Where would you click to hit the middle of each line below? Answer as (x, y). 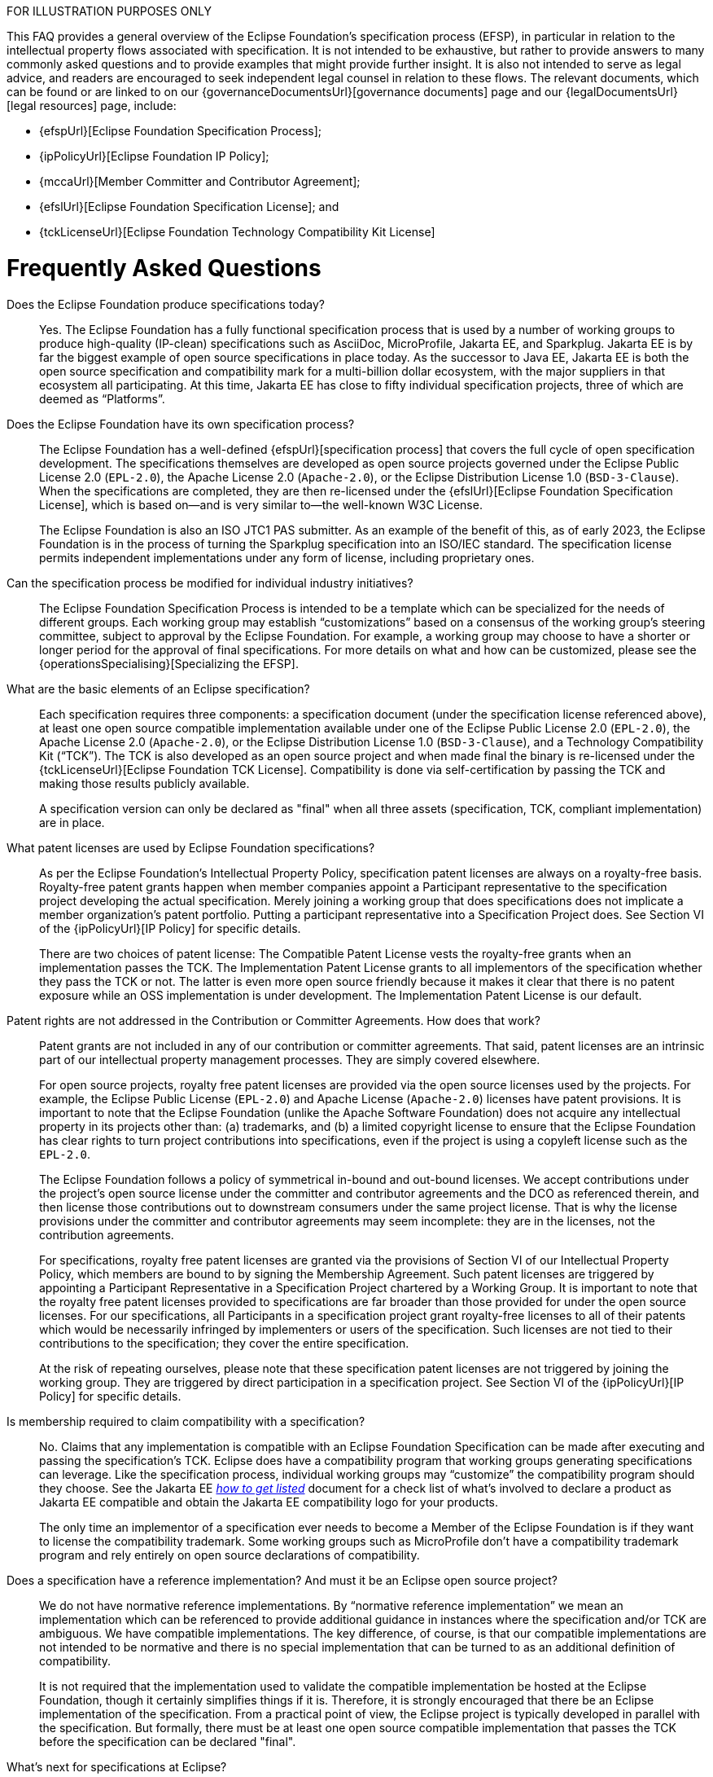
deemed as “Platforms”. (102, 398)
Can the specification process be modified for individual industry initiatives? (210, 583)
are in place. (72, 822)
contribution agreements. (107, 1234)
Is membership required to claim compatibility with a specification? (186, 1421)
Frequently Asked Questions (164, 268)
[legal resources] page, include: (92, 106)
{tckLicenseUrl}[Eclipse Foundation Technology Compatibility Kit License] (237, 232)
